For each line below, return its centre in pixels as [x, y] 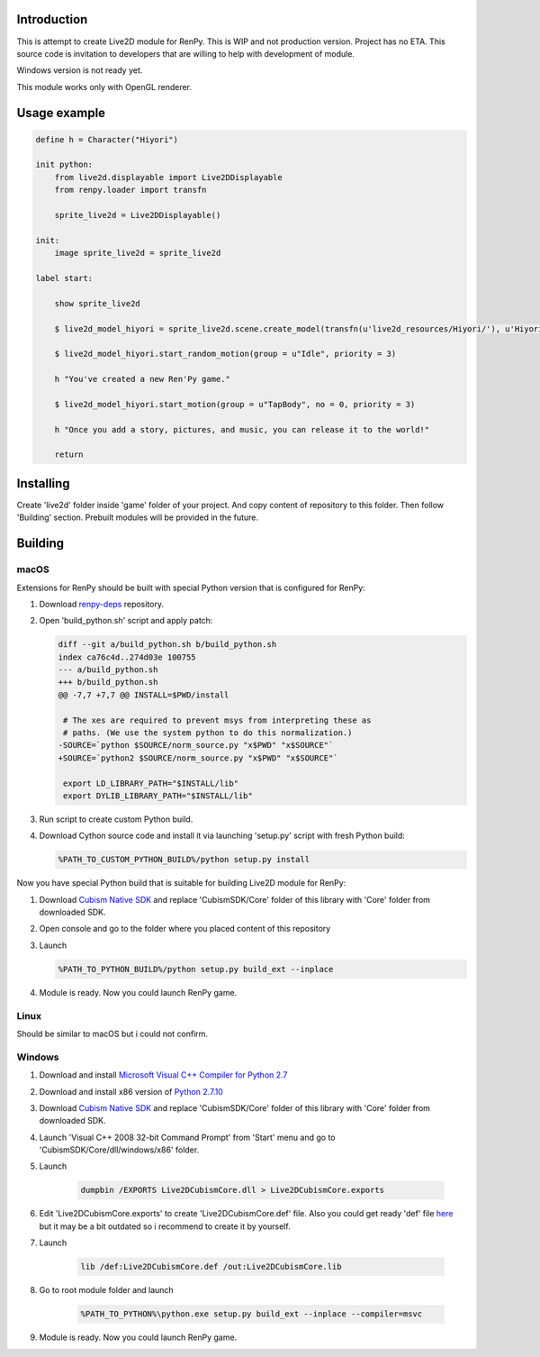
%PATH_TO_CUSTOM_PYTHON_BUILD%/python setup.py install [184, 860]
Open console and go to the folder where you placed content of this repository [185, 929]
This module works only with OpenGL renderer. [104, 87]
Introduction [52, 19]
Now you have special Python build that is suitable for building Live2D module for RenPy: [181, 883]
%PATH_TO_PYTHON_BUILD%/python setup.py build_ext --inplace [196, 969]
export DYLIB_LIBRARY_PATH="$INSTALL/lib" [158, 796]
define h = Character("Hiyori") [107, 139]
